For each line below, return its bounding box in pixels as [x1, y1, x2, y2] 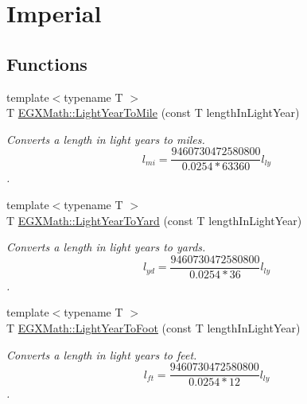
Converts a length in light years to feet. [6, 346, 197, 363]
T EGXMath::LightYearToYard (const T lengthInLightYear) [6, 212, 302, 228]
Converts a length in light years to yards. [6, 239, 206, 255]
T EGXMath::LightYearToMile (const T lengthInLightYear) [6, 104, 300, 121]
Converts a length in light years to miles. [6, 130, 205, 147]
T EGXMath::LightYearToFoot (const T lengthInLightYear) [6, 320, 301, 336]
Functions [6, 51, 87, 76]
